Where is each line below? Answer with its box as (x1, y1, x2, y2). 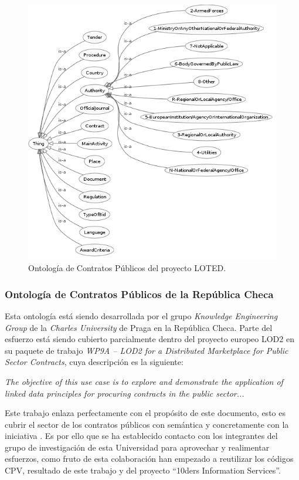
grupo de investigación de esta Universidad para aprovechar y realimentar (5, 441, 270, 453)
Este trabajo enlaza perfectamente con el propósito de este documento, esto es (5, 407, 286, 419)
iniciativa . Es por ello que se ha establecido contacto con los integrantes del (5, 430, 278, 442)
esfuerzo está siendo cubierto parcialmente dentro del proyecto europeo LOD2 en (5, 333, 294, 345)
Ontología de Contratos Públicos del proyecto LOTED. (28, 262, 226, 274)
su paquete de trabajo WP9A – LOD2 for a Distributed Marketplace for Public (5, 344, 288, 356)
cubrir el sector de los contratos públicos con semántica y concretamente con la (5, 418, 289, 430)
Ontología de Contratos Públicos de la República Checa (5, 286, 274, 301)
